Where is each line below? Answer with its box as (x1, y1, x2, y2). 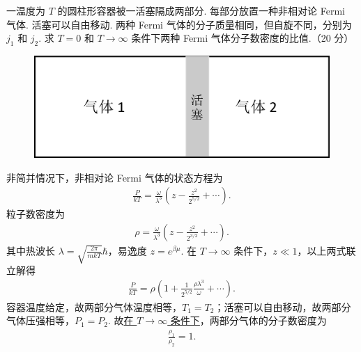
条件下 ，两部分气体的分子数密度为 (170, 313, 327, 328)
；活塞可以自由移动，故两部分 (214, 299, 351, 314)
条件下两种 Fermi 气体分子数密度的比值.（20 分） (131, 31, 354, 45)
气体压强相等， (6, 313, 75, 328)
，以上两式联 (297, 243, 356, 257)
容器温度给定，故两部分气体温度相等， (6, 299, 182, 314)
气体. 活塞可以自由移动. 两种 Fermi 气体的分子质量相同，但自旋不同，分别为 (6, 17, 352, 31)
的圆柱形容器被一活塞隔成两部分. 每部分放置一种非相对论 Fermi (57, 3, 345, 17)
